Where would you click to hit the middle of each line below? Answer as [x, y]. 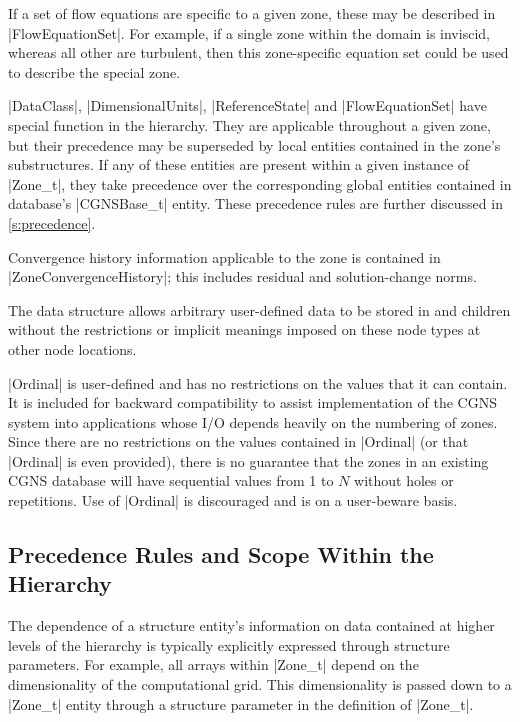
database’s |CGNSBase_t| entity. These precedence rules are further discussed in [255, 203]
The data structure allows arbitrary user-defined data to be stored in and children [259, 309]
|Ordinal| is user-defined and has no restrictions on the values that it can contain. [258, 382]
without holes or [404, 480]
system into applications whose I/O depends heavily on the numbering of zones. [253, 421]
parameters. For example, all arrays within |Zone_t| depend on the [213, 664]
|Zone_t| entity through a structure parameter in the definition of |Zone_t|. [241, 703]
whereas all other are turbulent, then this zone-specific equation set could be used [258, 52]
